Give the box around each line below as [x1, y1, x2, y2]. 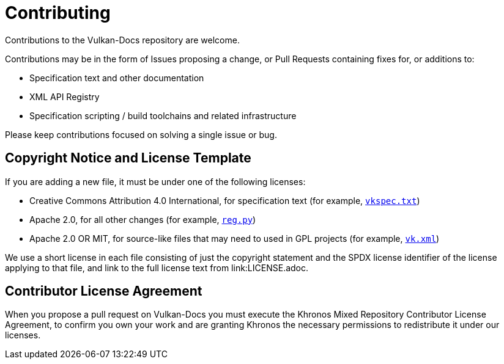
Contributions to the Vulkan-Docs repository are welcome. [5, 34, 240, 45]
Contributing [5, 2, 111, 23]
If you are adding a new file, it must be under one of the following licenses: [5, 176, 306, 187]
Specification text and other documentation [29, 72, 204, 83]
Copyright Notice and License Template [5, 150, 251, 166]
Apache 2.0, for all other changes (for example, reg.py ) [29, 214, 256, 225]
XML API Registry [29, 91, 100, 102]
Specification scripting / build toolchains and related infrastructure [29, 110, 297, 121]
